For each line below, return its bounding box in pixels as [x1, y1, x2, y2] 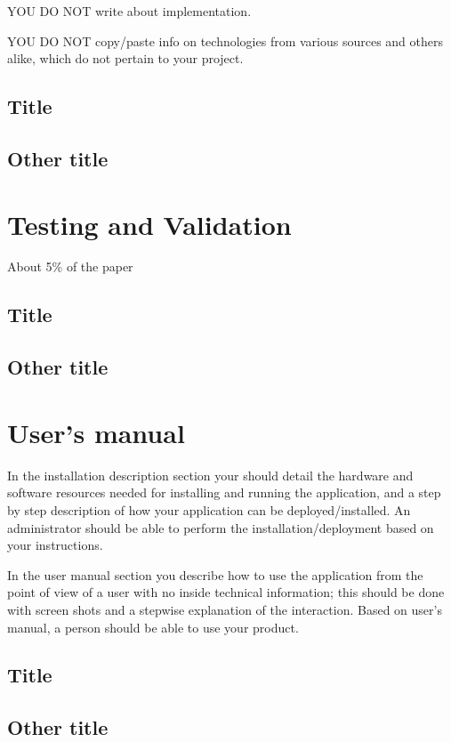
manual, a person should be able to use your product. [7, 617, 299, 636]
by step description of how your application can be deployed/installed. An [7, 500, 411, 519]
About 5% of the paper [7, 257, 133, 276]
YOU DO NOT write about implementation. [7, 2, 252, 20]
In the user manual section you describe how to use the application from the [7, 565, 423, 584]
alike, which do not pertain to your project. [7, 49, 244, 68]
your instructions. [7, 536, 103, 554]
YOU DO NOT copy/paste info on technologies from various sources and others [7, 31, 444, 50]
